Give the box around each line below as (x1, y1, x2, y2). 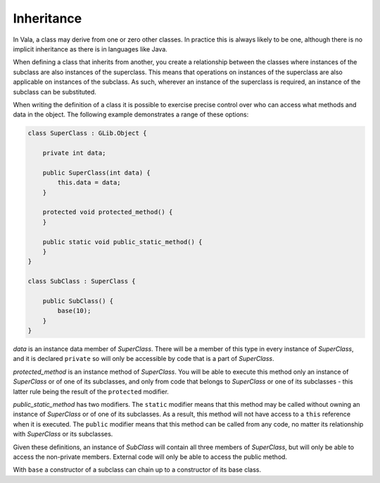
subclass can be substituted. (13, 87, 96, 96)
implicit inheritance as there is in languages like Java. (13, 44, 168, 53)
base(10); (57, 307, 91, 315)
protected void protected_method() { (42, 208, 173, 216)
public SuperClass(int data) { (42, 169, 151, 176)
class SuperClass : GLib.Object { (27, 129, 147, 137)
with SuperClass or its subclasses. (13, 430, 113, 439)
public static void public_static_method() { (42, 238, 203, 246)
